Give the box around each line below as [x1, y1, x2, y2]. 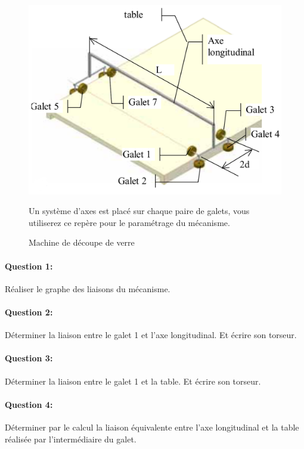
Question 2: [5, 305, 53, 318]
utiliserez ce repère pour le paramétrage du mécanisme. [29, 216, 230, 228]
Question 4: [5, 398, 53, 410]
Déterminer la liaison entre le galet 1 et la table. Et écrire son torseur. [5, 374, 261, 387]
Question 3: [5, 352, 53, 364]
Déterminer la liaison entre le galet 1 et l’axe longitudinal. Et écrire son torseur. [5, 329, 297, 341]
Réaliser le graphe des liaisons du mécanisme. [5, 282, 170, 295]
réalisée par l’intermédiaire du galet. [5, 432, 137, 445]
